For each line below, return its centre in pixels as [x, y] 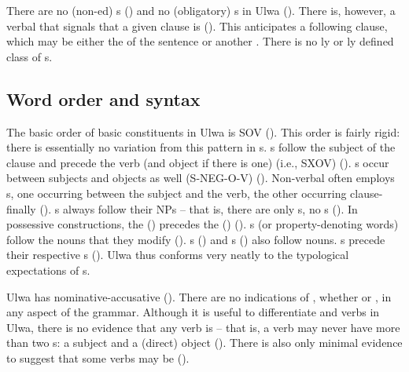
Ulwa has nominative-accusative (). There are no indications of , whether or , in [199, 296]
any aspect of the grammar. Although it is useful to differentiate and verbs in [193, 312]
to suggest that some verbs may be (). [98, 357]
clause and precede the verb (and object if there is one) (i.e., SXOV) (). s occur [198, 162]
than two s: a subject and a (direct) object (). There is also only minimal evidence [204, 343]
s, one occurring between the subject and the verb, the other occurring [177, 193]
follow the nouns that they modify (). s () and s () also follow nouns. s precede [196, 239]
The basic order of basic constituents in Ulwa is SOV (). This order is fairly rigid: [203, 131]
